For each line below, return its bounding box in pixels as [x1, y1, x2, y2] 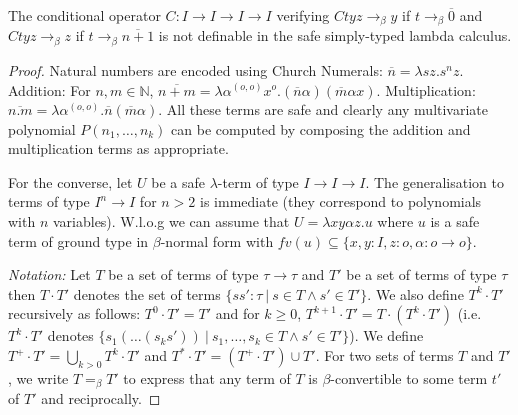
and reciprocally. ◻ [41, 388, 161, 409]
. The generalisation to [365, 171, 504, 192]
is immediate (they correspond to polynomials [200, 191, 482, 212]
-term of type [217, 171, 299, 192]
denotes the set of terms [73, 283, 221, 304]
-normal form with [160, 230, 274, 251]
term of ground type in [8, 230, 149, 251]
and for [215, 303, 260, 324]
